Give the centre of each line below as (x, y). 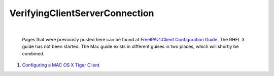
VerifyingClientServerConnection (82, 13)
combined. (33, 53)
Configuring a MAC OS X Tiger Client (61, 65)
